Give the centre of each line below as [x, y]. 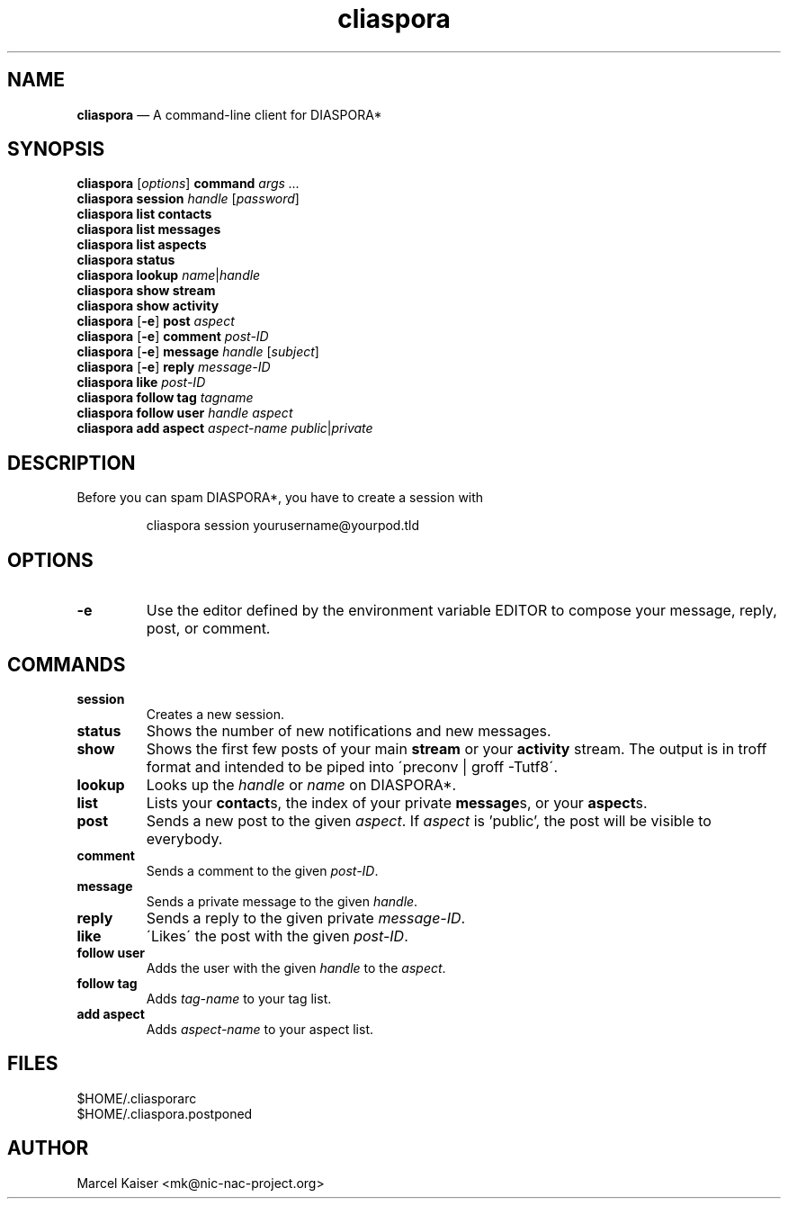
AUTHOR [48, 1148]
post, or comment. [208, 629]
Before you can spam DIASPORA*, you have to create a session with [280, 498]
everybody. [184, 838]
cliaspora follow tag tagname [165, 398]
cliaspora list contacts [144, 214]
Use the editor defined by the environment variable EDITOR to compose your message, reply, [461, 611]
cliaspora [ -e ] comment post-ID [173, 337]
